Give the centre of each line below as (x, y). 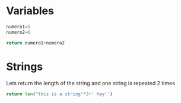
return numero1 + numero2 (36, 43)
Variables (30, 11)
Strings (25, 67)
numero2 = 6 (18, 32)
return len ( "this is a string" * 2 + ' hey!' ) (59, 94)
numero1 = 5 (18, 27)
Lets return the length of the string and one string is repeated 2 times (90, 83)
